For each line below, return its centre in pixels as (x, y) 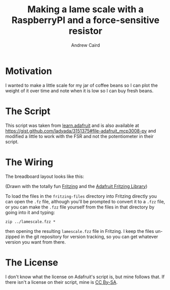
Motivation (29, 71)
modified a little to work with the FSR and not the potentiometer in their (79, 136)
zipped (13, 236)
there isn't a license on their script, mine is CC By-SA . (62, 282)
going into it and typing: (30, 212)
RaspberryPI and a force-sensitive (86, 20)
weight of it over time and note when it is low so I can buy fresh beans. (79, 91)
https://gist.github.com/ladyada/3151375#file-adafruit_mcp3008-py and (81, 130)
